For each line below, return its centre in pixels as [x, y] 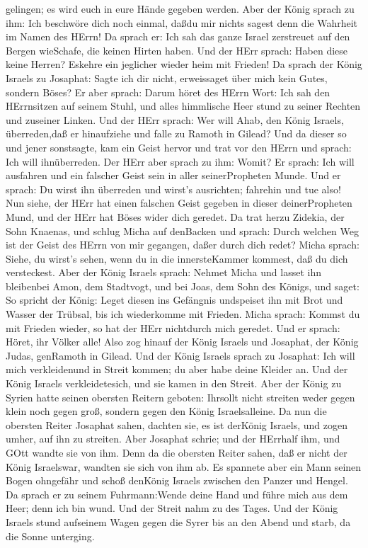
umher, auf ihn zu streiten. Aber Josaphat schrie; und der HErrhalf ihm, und [173, 439]
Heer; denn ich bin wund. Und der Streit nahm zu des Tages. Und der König [172, 508]
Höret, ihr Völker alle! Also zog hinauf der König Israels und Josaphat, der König [182, 342]
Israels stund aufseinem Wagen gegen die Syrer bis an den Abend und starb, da [178, 521]
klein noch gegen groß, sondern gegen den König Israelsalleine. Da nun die [166, 411]
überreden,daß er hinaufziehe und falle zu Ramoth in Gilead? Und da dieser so [176, 133]
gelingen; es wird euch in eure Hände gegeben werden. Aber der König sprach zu [180, 8]
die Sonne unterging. [50, 536]
